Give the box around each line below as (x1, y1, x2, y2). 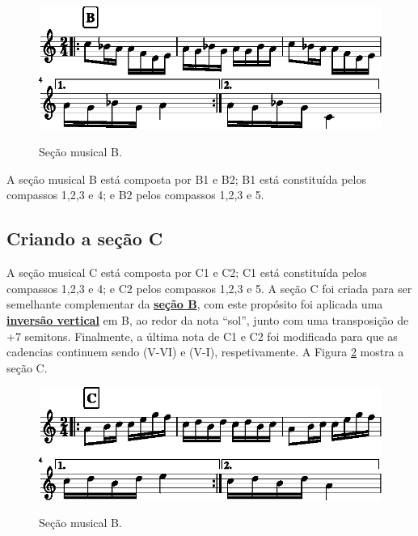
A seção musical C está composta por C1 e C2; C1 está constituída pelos (6, 264, 367, 281)
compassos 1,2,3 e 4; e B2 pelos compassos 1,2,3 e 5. (6, 186, 264, 203)
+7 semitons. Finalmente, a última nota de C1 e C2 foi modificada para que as (6, 327, 398, 344)
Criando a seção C (6, 226, 163, 251)
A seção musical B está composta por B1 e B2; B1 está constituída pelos (6, 170, 366, 187)
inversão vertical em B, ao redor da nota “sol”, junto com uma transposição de (6, 311, 409, 328)
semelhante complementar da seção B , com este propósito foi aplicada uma (6, 296, 383, 313)
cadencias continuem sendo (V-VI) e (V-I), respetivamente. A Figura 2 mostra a (6, 343, 404, 360)
